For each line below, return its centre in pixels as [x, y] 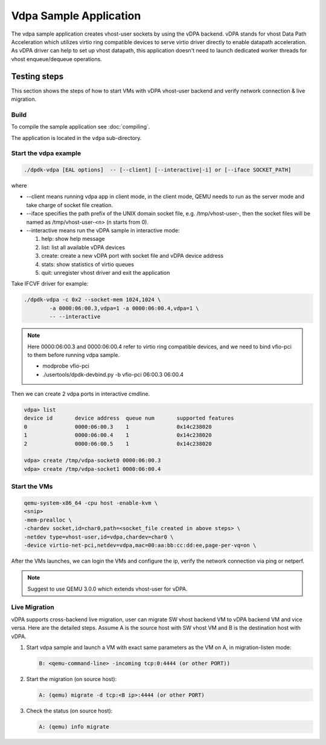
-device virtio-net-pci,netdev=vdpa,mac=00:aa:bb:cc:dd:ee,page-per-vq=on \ [140, 545]
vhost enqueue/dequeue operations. [56, 59]
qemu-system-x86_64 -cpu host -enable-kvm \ [91, 503]
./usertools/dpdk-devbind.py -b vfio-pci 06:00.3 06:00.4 [113, 374]
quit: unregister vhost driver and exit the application [106, 272]
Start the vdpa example [46, 153]
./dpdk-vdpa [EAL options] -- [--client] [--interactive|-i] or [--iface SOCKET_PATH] [158, 170]
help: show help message [73, 239]
